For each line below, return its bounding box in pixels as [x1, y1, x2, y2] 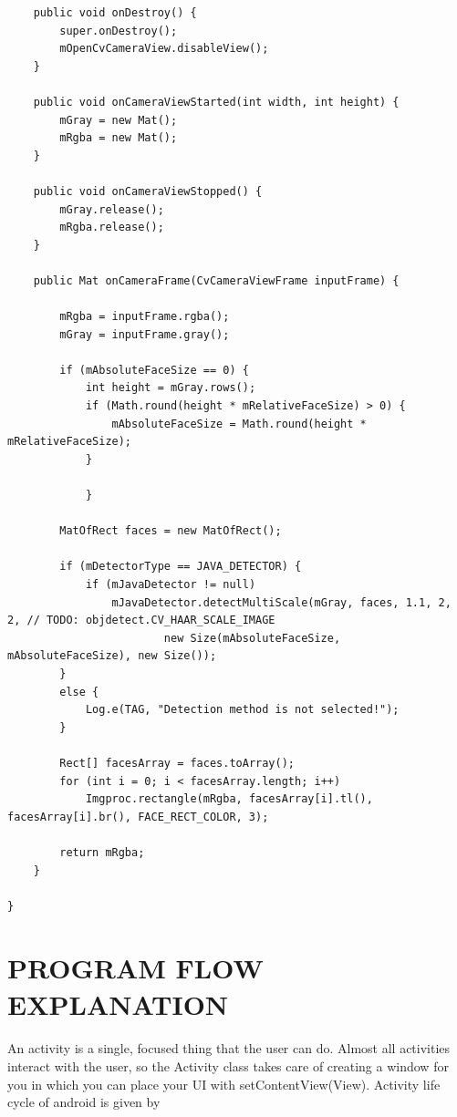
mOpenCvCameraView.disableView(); [59, 42, 269, 56]
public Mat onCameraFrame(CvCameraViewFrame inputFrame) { [33, 274, 400, 287]
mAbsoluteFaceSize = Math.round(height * [111, 417, 367, 430]
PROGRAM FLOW [7, 949, 264, 987]
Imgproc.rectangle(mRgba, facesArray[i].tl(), [85, 792, 373, 806]
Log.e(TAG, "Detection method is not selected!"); [85, 703, 400, 717]
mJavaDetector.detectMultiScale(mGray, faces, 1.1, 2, [111, 595, 452, 609]
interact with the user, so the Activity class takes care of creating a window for [7, 1057, 449, 1076]
